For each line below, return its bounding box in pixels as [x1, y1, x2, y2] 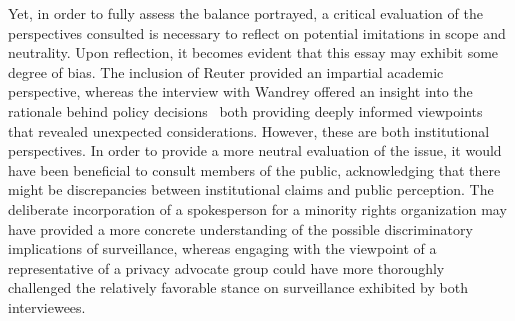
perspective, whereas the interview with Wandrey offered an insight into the [8, 81, 473, 102]
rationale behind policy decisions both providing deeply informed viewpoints [8, 100, 483, 121]
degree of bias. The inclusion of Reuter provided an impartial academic [8, 61, 444, 82]
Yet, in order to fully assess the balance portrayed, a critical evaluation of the [8, 3, 483, 23]
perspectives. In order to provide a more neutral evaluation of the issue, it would [8, 140, 502, 161]
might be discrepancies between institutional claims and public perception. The [8, 179, 494, 200]
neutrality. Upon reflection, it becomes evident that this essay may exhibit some [8, 42, 499, 63]
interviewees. [8, 296, 86, 317]
